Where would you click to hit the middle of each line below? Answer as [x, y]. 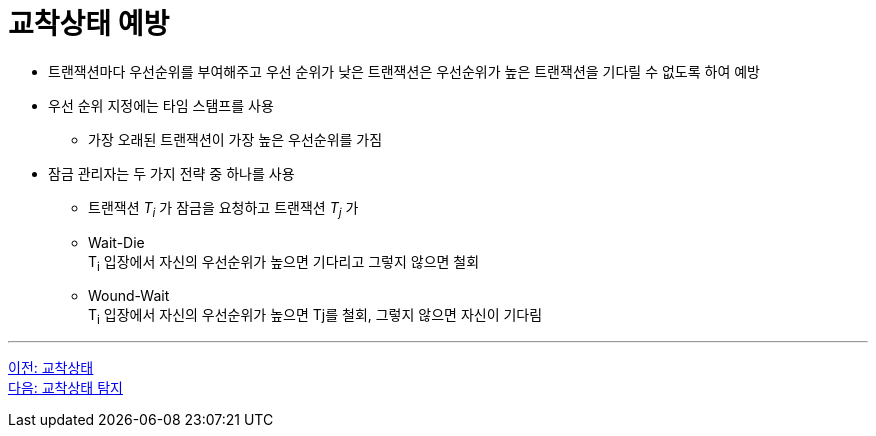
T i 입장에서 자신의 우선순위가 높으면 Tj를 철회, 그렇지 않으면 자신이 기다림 [315, 317]
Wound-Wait [129, 296]
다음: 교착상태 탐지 [65, 388]
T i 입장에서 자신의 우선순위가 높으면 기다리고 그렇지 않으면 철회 [284, 263]
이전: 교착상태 [51, 368]
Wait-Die [116, 242]
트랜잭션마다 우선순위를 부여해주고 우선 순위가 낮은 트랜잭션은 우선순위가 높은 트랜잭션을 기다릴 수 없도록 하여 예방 [404, 71]
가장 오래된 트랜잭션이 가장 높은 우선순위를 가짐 [235, 139]
